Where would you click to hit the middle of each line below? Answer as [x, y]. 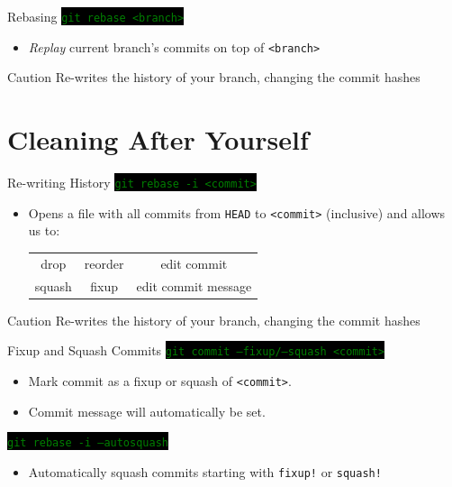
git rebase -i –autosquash [88, 443]
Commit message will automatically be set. [147, 411]
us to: [44, 230]
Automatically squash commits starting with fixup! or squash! [205, 471]
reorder [104, 263]
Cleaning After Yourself [158, 139]
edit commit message [194, 285]
